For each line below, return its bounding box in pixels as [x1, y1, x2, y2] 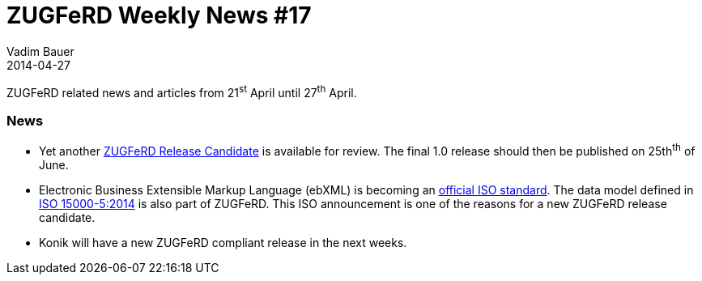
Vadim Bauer [6, 44, 74, 58]
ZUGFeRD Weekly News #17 [6, 2, 312, 29]
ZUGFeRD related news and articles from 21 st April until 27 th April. [6, 83, 357, 100]
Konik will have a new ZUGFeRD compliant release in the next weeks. [39, 235, 407, 249]
